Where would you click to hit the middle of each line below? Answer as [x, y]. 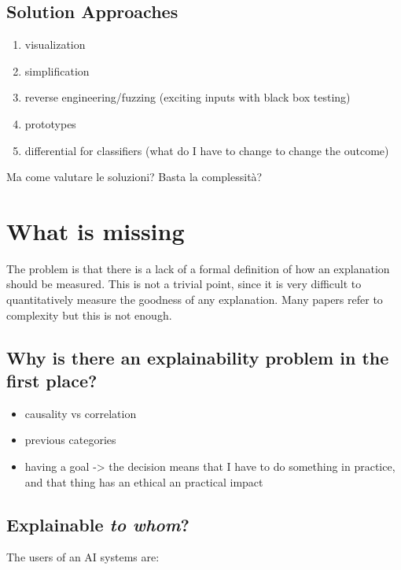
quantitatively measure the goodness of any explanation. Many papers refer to [195, 300]
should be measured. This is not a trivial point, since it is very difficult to [184, 284]
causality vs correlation [81, 413]
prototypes [50, 123]
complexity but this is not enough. [89, 315]
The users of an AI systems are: [83, 557]
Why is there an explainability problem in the [198, 357]
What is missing [96, 230]
